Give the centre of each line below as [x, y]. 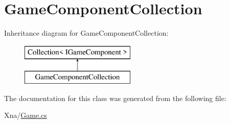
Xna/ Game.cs [26, 115]
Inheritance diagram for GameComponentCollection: [86, 33]
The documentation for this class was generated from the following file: [115, 98]
